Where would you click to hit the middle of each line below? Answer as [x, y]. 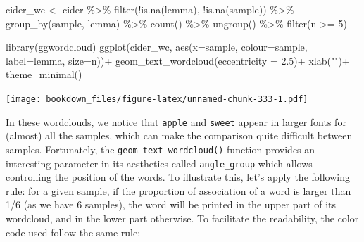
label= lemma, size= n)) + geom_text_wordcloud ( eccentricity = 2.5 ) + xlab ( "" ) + [178, 60]
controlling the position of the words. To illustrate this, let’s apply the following [178, 177]
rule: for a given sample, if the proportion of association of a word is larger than [178, 190]
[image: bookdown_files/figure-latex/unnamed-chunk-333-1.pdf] [157, 99]
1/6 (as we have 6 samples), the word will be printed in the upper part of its [171, 204]
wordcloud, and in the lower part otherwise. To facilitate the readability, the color [182, 218]
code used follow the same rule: [73, 232]
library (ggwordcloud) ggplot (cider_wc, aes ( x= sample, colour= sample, [157, 47]
